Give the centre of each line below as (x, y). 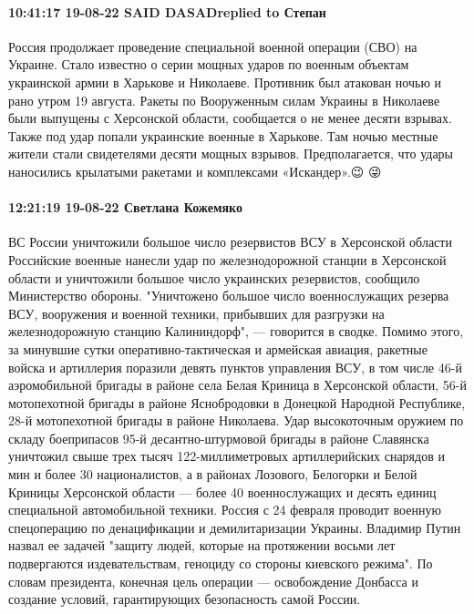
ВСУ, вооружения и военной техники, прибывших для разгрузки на (196, 313)
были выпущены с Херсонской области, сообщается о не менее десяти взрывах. (230, 118)
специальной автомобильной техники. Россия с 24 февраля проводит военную (225, 510)
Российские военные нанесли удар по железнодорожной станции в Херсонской (227, 259)
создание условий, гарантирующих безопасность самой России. (185, 599)
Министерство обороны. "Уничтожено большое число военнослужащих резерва (229, 296)
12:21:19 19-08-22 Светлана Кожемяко (125, 207)
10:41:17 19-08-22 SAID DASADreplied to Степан (167, 11)
